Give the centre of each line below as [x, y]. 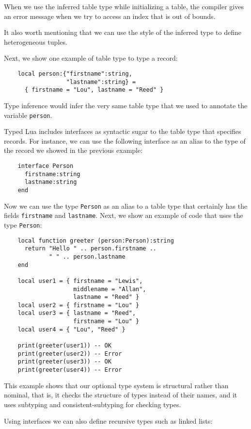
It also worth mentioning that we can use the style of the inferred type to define [123, 32]
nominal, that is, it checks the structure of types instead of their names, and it [121, 395]
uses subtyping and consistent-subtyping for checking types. [93, 404]
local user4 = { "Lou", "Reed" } [71, 329]
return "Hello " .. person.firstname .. [90, 249]
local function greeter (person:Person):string [96, 240]
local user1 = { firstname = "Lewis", [80, 281]
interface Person [46, 166]
